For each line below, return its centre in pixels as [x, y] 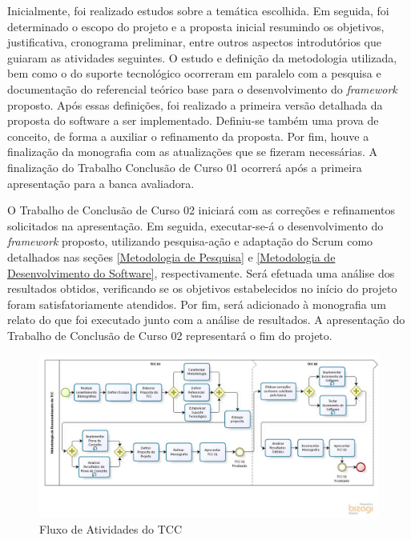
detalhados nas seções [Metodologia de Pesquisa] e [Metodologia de [171, 256]
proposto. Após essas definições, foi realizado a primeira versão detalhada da [195, 104]
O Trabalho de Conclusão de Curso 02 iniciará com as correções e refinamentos [201, 210]
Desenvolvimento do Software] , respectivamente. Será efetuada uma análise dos [201, 272]
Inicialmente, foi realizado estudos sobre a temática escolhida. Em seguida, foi [198, 10]
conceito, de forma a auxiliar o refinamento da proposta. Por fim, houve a [188, 136]
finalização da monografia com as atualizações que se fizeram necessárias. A [193, 152]
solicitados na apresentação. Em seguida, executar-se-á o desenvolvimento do [195, 225]
